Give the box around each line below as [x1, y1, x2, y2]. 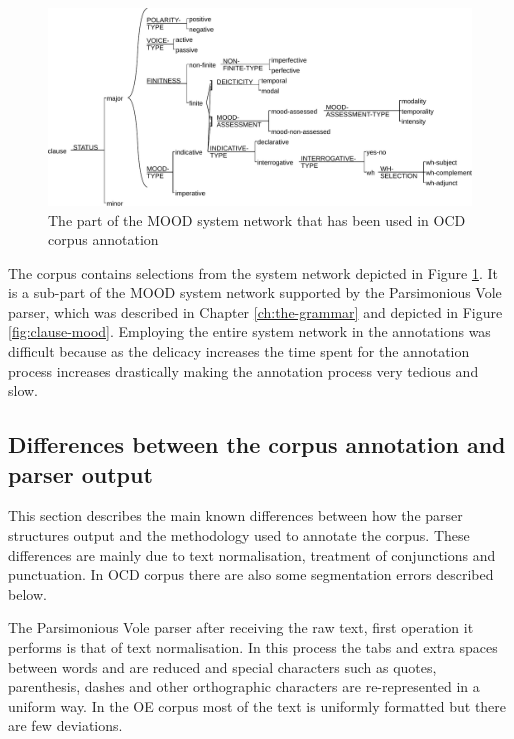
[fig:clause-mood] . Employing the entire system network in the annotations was [8, 321, 491, 342]
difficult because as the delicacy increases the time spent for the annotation [8, 341, 470, 362]
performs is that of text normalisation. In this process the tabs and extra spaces [8, 637, 498, 658]
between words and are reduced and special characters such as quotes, [8, 656, 437, 677]
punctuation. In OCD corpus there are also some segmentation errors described [8, 564, 494, 585]
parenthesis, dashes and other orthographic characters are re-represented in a [8, 676, 480, 697]
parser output [8, 458, 153, 489]
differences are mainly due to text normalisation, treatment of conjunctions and [8, 544, 496, 565]
